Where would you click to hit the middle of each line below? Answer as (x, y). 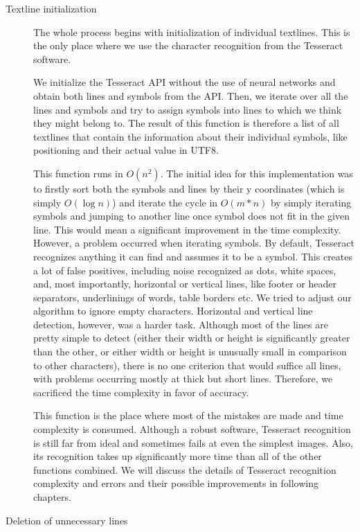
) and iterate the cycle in (165, 202)
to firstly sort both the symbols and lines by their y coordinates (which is (189, 188)
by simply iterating (311, 202)
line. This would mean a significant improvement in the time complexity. (187, 229)
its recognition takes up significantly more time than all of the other (178, 456)
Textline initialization (51, 8)
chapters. (52, 497)
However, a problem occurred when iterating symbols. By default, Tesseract (194, 243)
